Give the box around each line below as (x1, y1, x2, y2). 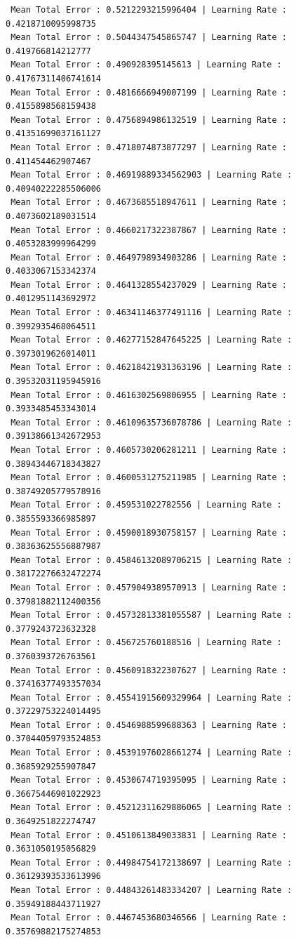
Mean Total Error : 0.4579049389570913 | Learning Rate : (11, 582, 287, 593)
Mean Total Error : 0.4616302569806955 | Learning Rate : (11, 390, 287, 400)
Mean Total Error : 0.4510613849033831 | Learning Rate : (11, 830, 287, 840)
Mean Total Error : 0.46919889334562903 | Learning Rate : (11, 170, 292, 180)
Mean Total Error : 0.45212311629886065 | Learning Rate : (11, 802, 292, 813)
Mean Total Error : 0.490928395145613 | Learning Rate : (11, 60, 282, 70)
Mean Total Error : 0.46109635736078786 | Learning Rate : (11, 417, 292, 428)
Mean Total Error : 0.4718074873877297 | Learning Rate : (11, 142, 287, 152)
